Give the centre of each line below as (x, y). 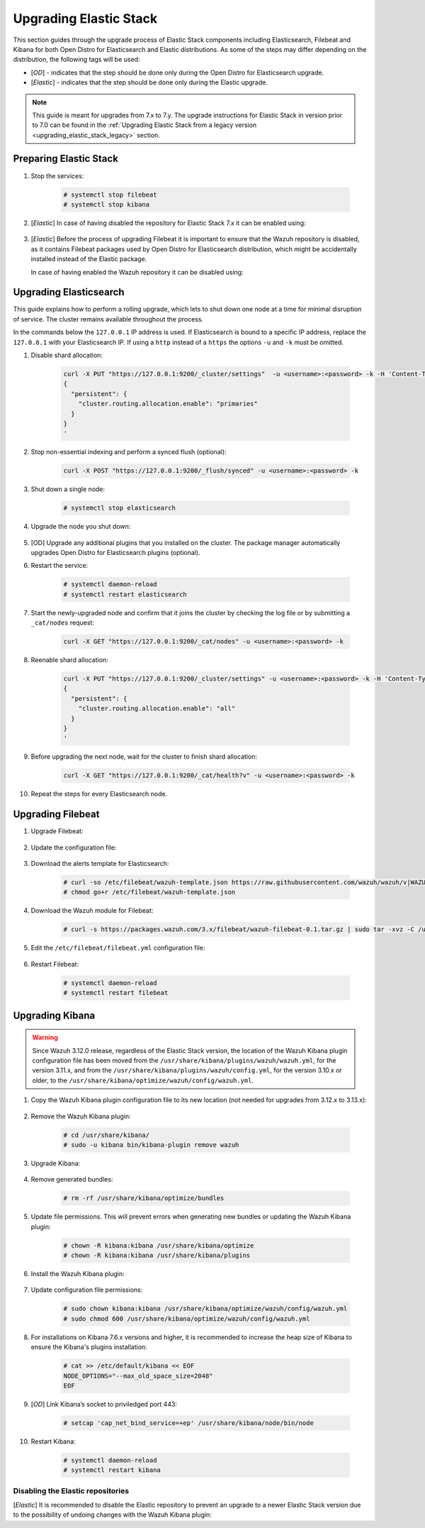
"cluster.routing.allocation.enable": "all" (157, 709)
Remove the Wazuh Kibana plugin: (81, 1116)
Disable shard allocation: (67, 355)
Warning (45, 1038)
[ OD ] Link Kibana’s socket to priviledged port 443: (104, 1404)
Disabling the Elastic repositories (71, 1490)
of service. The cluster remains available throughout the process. (108, 319)
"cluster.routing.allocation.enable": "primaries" (168, 404)
